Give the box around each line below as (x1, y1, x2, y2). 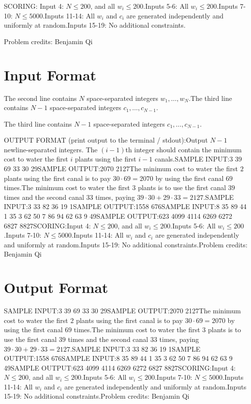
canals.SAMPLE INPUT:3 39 (154, 154, 242, 164)
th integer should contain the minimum (125, 144, 242, 154)
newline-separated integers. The (4, 144, 98, 154)
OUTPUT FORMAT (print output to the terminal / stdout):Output (4, 135, 208, 145)
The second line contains (4, 93, 77, 103)
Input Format (4, 65, 97, 84)
